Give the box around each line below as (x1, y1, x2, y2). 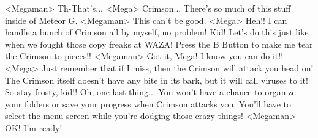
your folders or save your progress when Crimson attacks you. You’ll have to (5, 97, 291, 110)
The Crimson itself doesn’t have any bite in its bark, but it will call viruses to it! (5, 73, 308, 86)
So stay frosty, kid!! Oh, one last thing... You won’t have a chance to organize (5, 85, 296, 98)
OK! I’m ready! (5, 121, 62, 134)
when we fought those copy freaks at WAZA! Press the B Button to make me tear (5, 37, 313, 50)
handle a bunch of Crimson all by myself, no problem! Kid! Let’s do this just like (5, 26, 309, 38)
